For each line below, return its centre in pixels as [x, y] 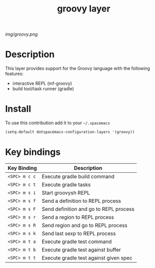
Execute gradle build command [78, 176]
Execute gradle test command [77, 241]
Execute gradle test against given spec [87, 257]
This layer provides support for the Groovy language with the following [78, 69]
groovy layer [84, 9]
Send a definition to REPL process [81, 201]
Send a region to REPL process [78, 217]
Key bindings [33, 152]
